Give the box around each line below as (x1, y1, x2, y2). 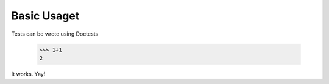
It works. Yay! (11, 70, 46, 77)
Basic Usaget (11, 9, 80, 22)
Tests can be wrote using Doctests (11, 30, 99, 37)
